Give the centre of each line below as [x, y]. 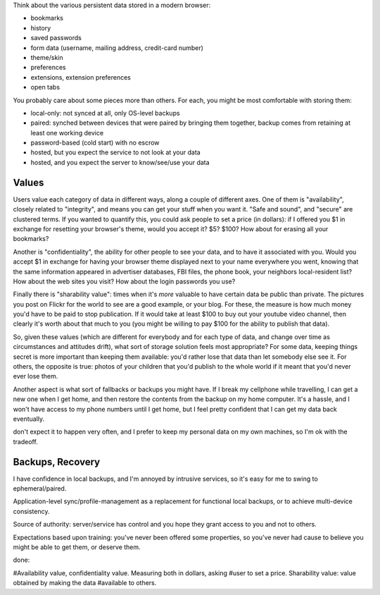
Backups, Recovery [57, 462]
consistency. [31, 511]
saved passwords [56, 38]
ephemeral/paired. [40, 489]
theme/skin [47, 57]
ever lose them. [36, 376]
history [41, 27]
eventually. [29, 419]
